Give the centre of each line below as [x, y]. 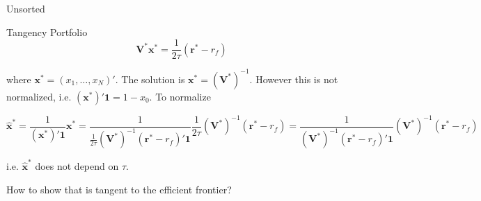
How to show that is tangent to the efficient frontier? [119, 189]
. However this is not [294, 79]
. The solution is [150, 79]
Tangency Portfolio [47, 32]
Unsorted [26, 8]
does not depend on [77, 165]
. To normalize [180, 96]
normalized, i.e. [39, 96]
